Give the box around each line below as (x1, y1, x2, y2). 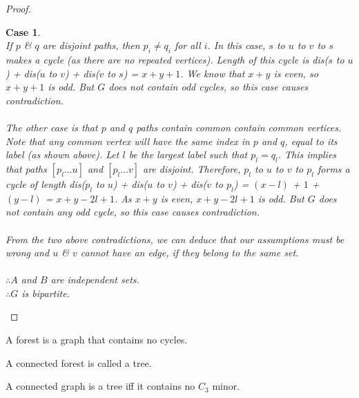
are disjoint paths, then (42, 38, 140, 53)
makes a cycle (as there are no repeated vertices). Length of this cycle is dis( (6, 52, 329, 66)
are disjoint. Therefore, (143, 161, 241, 176)
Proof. (6, 1, 31, 15)
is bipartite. (21, 285, 70, 300)
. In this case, (207, 38, 266, 53)
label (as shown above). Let (6, 147, 119, 162)
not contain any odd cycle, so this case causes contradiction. (6, 205, 260, 219)
